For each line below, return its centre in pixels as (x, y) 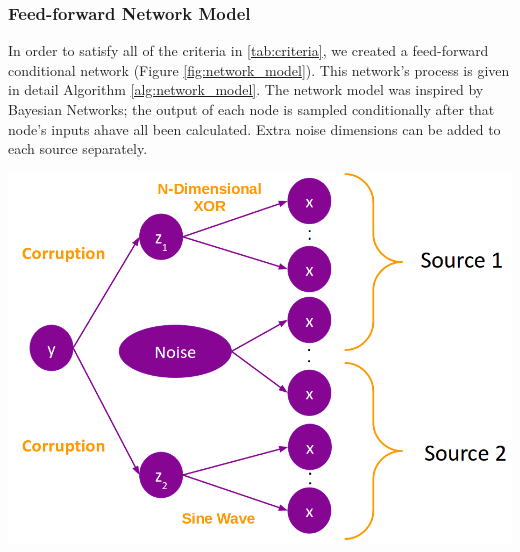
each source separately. (78, 148)
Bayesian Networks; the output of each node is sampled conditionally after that (251, 109)
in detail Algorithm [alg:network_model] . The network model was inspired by (246, 89)
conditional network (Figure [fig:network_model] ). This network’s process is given (259, 69)
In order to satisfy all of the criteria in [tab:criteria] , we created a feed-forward (248, 50)
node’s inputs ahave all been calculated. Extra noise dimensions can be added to (254, 128)
